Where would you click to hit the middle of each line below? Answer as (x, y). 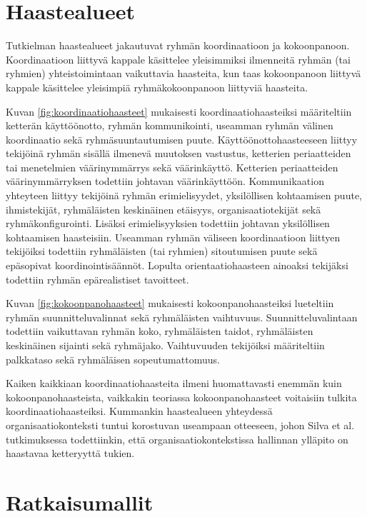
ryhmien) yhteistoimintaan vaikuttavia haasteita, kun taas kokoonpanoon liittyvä (183, 73)
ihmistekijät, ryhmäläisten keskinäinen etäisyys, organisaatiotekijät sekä (164, 209)
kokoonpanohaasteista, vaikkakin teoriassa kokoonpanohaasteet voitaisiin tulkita (181, 397)
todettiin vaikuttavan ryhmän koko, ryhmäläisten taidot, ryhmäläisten (160, 331)
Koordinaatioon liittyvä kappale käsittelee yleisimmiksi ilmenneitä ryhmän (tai (178, 59)
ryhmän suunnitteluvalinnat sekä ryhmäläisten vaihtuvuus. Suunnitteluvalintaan (182, 317)
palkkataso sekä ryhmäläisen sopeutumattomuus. (113, 359)
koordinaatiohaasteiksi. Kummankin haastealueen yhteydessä (139, 411)
